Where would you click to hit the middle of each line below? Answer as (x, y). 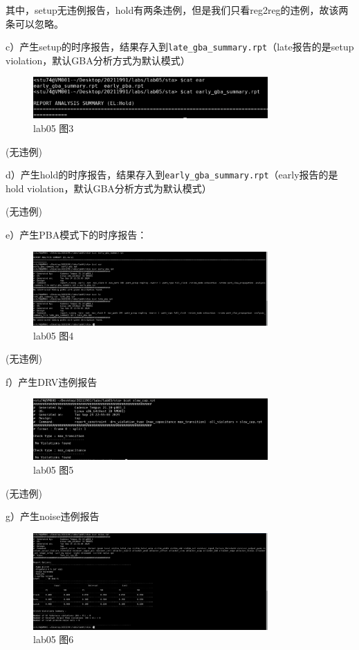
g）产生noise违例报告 (53, 516)
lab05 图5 (54, 469)
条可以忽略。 (35, 23)
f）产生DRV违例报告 (52, 381)
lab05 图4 (54, 335)
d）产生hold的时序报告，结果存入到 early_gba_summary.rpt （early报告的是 (172, 175)
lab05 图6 (54, 639)
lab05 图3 (54, 128)
